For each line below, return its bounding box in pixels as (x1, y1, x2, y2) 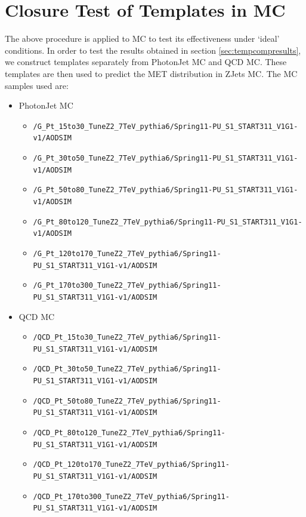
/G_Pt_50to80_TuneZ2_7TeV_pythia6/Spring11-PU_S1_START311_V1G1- (33, 186, 298, 195)
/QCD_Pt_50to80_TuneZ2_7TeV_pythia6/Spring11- (33, 396, 221, 405)
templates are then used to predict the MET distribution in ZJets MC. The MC (5, 67, 298, 79)
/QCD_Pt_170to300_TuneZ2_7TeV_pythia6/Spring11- (33, 492, 230, 501)
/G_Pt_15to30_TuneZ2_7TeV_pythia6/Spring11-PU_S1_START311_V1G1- (33, 122, 298, 131)
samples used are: (5, 79, 69, 91)
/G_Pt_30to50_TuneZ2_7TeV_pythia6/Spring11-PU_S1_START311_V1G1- (33, 154, 298, 162)
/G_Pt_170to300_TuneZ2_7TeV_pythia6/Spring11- (33, 281, 221, 290)
